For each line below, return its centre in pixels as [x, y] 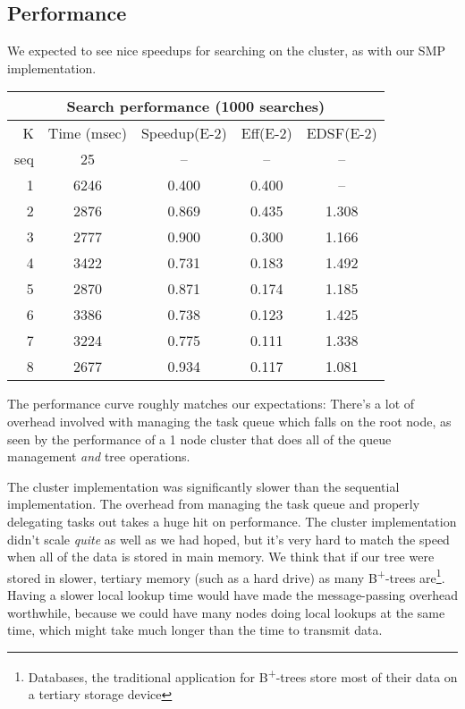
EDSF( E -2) [342, 133]
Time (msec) [87, 133]
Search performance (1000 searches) [196, 106]
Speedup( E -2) [184, 133]
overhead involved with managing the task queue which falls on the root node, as [229, 421]
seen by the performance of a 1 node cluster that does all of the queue [199, 439]
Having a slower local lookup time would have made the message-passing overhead [233, 594]
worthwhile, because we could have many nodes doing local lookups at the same [226, 612]
